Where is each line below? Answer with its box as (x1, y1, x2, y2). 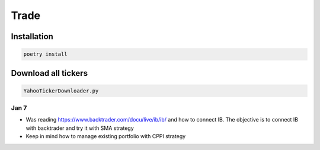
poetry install (23, 51, 68, 58)
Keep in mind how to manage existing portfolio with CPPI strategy (25, 133, 186, 140)
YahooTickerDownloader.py (23, 87, 99, 94)
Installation (11, 31, 53, 42)
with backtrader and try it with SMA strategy (25, 125, 135, 132)
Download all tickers (11, 68, 88, 78)
